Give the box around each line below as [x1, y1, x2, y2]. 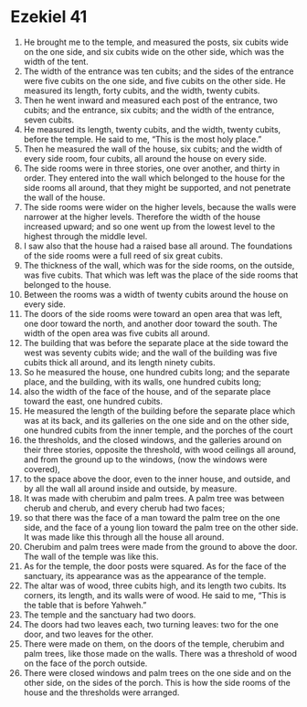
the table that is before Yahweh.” [23, 599, 147, 610]
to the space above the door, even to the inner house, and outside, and [23, 473, 291, 484]
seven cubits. [23, 114, 75, 125]
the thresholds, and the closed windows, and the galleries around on [23, 434, 282, 445]
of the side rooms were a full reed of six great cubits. [23, 249, 223, 261]
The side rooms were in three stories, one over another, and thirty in [23, 163, 281, 174]
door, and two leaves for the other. [23, 628, 154, 639]
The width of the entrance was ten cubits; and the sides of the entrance [23, 66, 294, 77]
